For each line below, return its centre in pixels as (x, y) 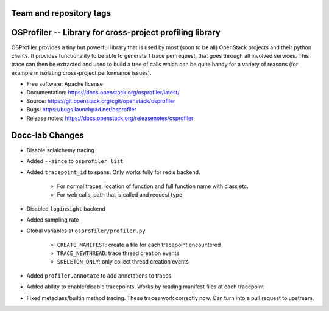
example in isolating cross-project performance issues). (81, 72)
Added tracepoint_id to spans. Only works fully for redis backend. (113, 172)
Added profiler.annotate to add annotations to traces (99, 275)
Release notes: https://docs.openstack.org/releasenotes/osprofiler (110, 118)
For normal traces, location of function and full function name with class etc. (153, 186)
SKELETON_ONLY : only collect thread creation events (123, 262)
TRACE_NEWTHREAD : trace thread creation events (118, 253)
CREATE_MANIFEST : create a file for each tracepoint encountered (139, 245)
